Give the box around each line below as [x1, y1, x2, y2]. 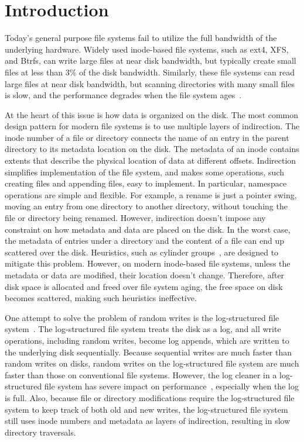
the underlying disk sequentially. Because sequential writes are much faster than [5, 346, 292, 358]
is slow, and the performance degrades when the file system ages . [5, 89, 242, 101]
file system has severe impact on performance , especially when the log [44, 380, 299, 392]
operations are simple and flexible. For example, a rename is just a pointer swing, [5, 188, 297, 201]
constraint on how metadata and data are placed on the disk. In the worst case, [5, 223, 291, 235]
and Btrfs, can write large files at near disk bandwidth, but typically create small [5, 54, 296, 67]
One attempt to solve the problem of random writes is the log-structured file [5, 311, 279, 323]
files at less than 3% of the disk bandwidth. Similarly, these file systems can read [5, 65, 295, 78]
